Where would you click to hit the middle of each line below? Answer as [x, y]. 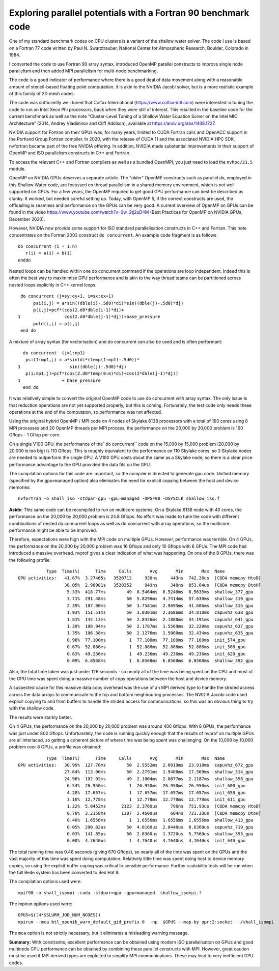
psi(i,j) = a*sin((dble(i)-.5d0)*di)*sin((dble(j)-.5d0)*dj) [108, 303]
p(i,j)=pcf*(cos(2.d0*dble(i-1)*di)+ [79, 310]
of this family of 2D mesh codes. [42, 94]
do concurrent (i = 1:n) [48, 246]
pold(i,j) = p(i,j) [57, 324]
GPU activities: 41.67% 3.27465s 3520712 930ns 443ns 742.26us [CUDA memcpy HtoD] [139, 578]
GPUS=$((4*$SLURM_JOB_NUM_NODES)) [59, 915]
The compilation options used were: [45, 882]
